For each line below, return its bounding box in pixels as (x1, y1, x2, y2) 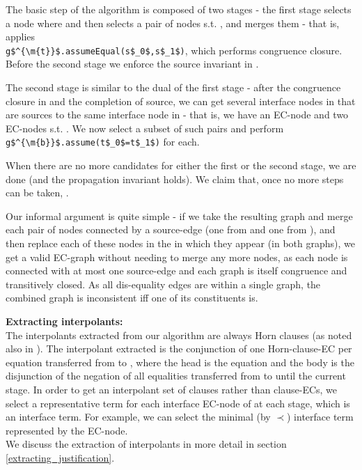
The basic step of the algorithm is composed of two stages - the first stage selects (6, 2, 352, 16)
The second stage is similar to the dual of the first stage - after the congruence (6, 80, 341, 95)
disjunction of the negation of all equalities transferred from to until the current (6, 368, 346, 383)
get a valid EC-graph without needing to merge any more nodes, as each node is (6, 249, 348, 264)
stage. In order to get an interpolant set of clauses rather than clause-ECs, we (6, 382, 338, 396)
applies (6, 29, 36, 44)
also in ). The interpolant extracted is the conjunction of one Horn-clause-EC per (6, 341, 352, 356)
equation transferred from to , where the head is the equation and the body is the (6, 354, 354, 369)
